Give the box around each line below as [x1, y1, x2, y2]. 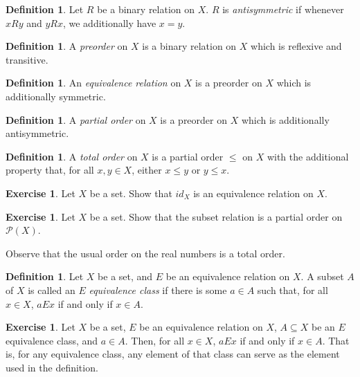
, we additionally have [62, 15, 156, 30]
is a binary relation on [142, 39, 237, 53]
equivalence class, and [6, 333, 98, 347]
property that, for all [6, 163, 94, 177]
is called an [28, 282, 75, 297]
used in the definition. [6, 360, 98, 374]
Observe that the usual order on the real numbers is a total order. [6, 246, 285, 260]
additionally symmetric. [6, 89, 106, 103]
